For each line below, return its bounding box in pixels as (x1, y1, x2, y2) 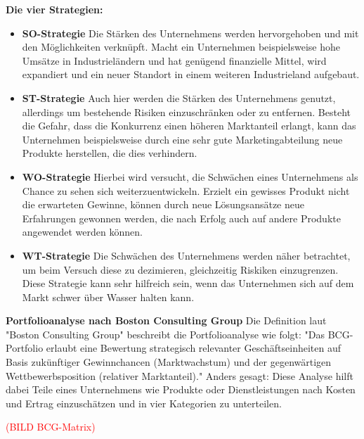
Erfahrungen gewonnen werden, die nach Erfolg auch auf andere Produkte (22, 210, 341, 225)
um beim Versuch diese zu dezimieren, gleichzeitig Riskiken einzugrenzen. (22, 262, 339, 276)
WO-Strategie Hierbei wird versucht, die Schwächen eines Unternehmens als (22, 169, 358, 184)
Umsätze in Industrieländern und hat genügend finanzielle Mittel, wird (22, 53, 327, 68)
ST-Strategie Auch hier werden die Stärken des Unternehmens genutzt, (22, 90, 336, 105)
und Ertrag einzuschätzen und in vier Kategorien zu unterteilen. (6, 395, 282, 410)
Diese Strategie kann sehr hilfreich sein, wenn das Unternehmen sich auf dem (22, 276, 354, 291)
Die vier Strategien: (6, 2, 103, 16)
